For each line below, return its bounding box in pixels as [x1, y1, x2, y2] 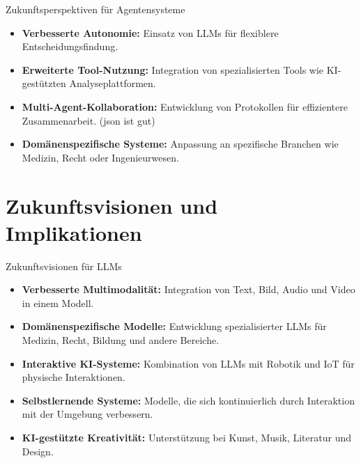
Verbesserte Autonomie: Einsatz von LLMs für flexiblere [22, 25, 279, 40]
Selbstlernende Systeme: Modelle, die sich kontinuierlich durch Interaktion [22, 393, 355, 407]
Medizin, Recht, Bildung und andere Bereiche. [22, 333, 220, 347]
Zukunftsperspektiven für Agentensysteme [6, 2, 185, 16]
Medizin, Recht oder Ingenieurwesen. [22, 150, 179, 164]
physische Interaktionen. [22, 370, 125, 384]
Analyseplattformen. [69, 76, 156, 91]
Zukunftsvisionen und [6, 191, 218, 219]
